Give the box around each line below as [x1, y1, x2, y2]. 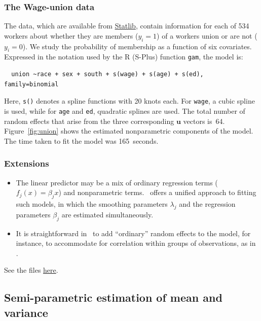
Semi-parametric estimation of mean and [4, 290, 222, 305]
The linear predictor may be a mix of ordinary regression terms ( [16, 177, 218, 187]
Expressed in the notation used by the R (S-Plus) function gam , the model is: [4, 51, 243, 62]
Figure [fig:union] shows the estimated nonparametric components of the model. [4, 125, 253, 136]
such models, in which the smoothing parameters [16, 198, 168, 209]
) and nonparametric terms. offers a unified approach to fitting [58, 187, 256, 198]
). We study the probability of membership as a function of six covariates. [22, 41, 252, 51]
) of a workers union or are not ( [157, 30, 257, 41]
